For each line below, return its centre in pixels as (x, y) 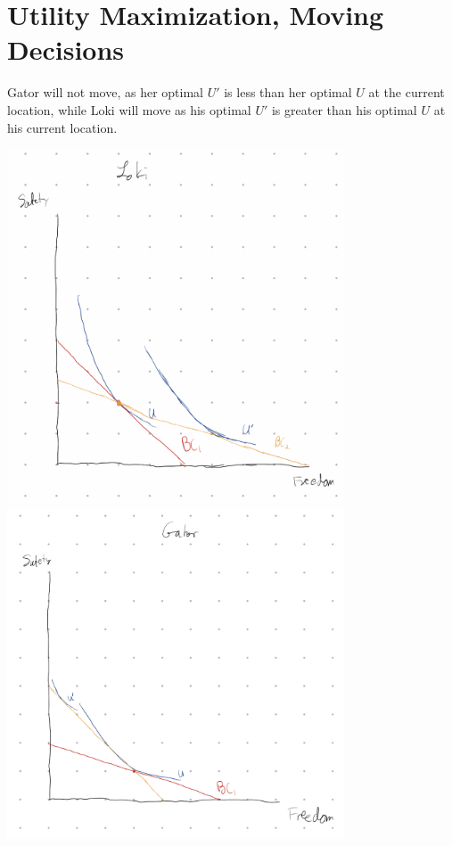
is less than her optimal (288, 92)
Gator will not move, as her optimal (105, 92)
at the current (407, 92)
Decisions (66, 49)
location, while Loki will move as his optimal (129, 109)
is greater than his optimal (344, 109)
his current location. (62, 127)
